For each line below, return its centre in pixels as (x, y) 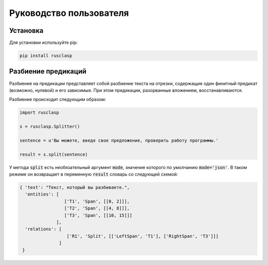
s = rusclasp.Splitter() (50, 127)
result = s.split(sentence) (54, 154)
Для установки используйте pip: (43, 43)
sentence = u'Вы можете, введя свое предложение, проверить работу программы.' (119, 140)
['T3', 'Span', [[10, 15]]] (98, 215)
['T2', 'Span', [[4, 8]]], (97, 208)
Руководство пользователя (69, 13)
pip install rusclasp (46, 56)
